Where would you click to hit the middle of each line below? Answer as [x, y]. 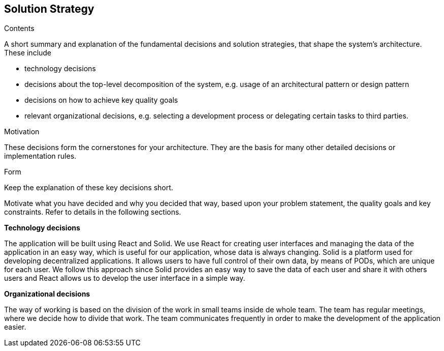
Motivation [22, 132]
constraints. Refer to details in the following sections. [93, 212]
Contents [19, 28]
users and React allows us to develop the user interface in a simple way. [125, 278]
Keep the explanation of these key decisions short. [89, 188]
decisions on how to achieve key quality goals [101, 100]
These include [28, 53]
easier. [15, 327]
